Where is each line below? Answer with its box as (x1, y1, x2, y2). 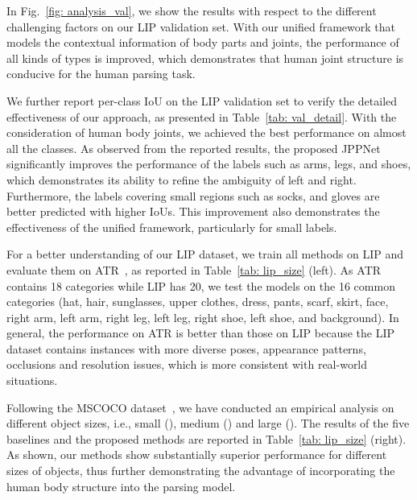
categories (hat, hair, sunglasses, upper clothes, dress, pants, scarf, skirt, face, (6, 293, 389, 310)
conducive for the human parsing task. (6, 65, 196, 82)
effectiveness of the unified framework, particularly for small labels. (6, 218, 337, 235)
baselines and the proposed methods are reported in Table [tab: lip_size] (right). (6, 430, 407, 447)
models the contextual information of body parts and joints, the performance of (6, 34, 399, 51)
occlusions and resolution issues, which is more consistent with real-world (6, 356, 368, 373)
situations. (6, 372, 58, 389)
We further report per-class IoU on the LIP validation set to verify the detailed (6, 92, 398, 109)
